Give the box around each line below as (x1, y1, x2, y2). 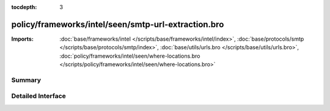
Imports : (11, 35, 34, 42)
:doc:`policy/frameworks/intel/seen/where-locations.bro (59, 52, 200, 59)
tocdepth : (11, 4, 37, 10)
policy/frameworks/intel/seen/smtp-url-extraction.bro (11, 19, 224, 30)
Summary (11, 76, 42, 84)
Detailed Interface (11, 92, 67, 100)
